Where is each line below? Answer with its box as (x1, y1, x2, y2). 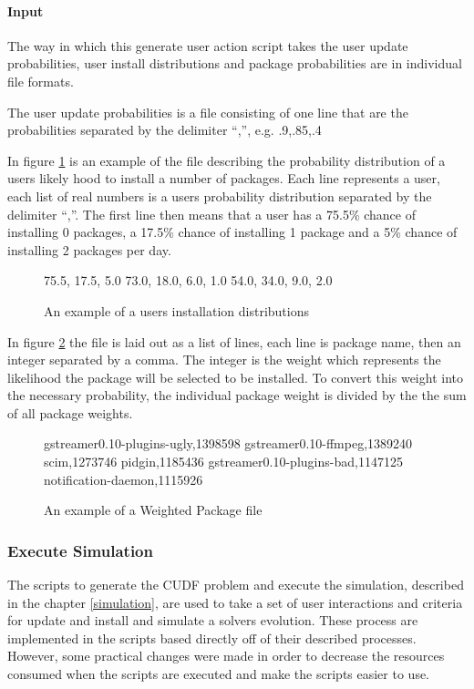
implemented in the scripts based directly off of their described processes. (7, 628, 417, 647)
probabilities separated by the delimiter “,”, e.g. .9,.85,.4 (7, 120, 322, 139)
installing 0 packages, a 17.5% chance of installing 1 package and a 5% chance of (7, 222, 458, 242)
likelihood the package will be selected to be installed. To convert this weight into (7, 367, 463, 386)
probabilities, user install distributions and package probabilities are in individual (7, 54, 462, 73)
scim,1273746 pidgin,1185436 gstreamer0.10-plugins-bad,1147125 (44, 452, 403, 471)
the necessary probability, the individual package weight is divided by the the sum (7, 386, 467, 405)
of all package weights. (7, 403, 133, 422)
